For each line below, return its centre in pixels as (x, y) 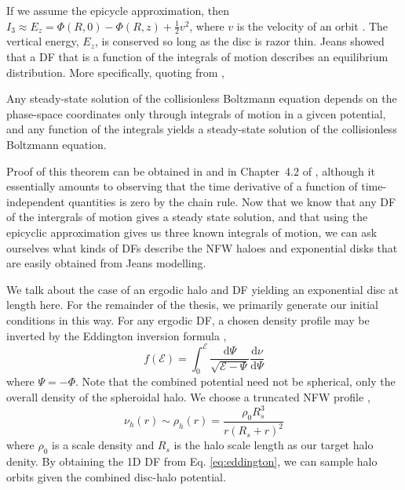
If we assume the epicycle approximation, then (118, 10)
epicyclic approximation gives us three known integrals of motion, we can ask (192, 232)
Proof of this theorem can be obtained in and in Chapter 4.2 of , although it (191, 171)
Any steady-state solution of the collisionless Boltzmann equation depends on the (202, 98)
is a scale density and (103, 445)
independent (36, 201)
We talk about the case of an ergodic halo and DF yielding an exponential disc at (202, 289)
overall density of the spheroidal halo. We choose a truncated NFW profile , (188, 397)
